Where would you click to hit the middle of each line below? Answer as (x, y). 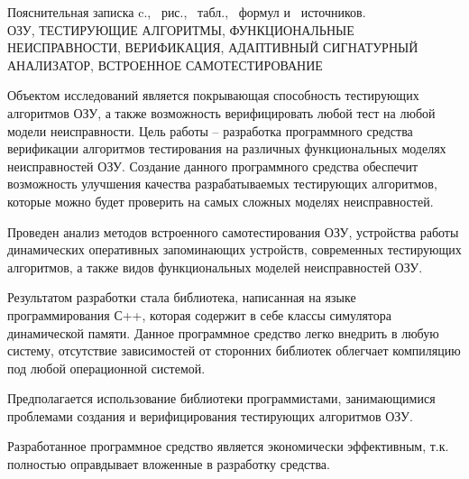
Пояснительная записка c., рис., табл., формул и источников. (187, 12)
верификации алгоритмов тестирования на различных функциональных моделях (227, 148)
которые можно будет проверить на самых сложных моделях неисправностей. (221, 201)
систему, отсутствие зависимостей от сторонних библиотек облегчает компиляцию (234, 350)
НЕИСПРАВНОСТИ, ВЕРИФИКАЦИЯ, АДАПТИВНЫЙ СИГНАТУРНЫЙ (213, 47)
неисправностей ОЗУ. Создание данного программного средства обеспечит (213, 166)
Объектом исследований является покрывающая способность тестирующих (213, 95)
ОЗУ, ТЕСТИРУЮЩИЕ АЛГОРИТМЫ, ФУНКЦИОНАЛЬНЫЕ (181, 29)
